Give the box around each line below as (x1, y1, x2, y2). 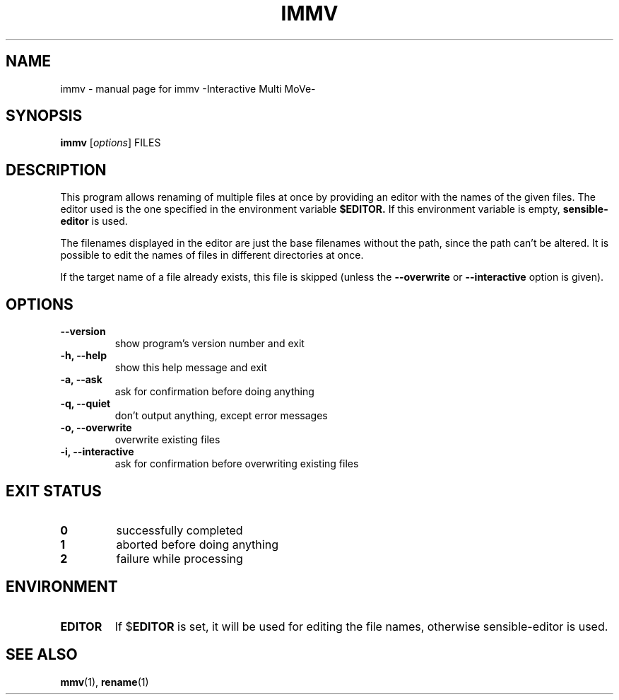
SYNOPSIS (6, 107, 83, 125)
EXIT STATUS (6, 482, 102, 500)
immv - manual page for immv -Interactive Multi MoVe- (60, 82, 316, 95)
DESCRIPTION (6, 161, 107, 179)
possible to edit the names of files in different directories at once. (60, 249, 364, 262)
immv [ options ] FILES (60, 136, 161, 149)
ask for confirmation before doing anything (114, 385, 314, 398)
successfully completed (116, 523, 243, 537)
